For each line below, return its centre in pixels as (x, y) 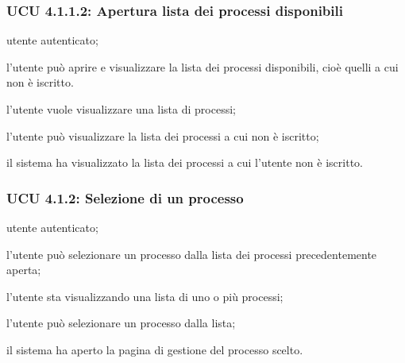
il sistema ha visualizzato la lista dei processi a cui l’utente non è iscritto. (185, 162)
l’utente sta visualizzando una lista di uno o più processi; (145, 296)
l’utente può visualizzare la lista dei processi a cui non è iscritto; (163, 135)
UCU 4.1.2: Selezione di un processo (125, 197)
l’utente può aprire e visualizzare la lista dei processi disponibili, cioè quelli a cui (202, 66)
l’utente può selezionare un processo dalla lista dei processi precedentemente (192, 254)
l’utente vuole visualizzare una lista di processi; (121, 109)
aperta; (24, 270)
